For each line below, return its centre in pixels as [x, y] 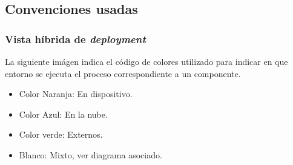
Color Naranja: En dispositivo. [76, 94]
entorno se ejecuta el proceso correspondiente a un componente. [123, 73]
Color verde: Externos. [61, 134]
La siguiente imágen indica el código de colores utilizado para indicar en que [146, 61]
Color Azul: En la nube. [63, 114]
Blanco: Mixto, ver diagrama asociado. [91, 154]
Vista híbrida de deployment [75, 39]
